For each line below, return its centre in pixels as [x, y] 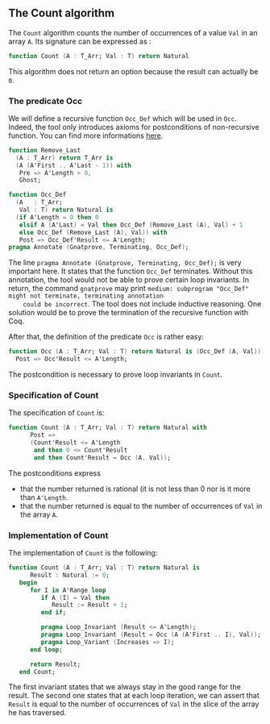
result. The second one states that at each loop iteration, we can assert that [134, 696]
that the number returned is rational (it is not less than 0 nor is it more [135, 489]
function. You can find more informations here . [86, 135]
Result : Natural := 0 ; [70, 575]
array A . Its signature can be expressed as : [80, 41]
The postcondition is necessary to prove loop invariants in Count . [116, 375]
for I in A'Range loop [68, 590]
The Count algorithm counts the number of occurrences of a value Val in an [133, 32]
